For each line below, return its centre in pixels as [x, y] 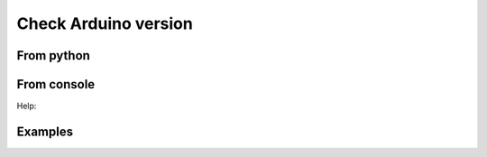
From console [56, 84]
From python [53, 55]
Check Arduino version [105, 23]
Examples [45, 131]
